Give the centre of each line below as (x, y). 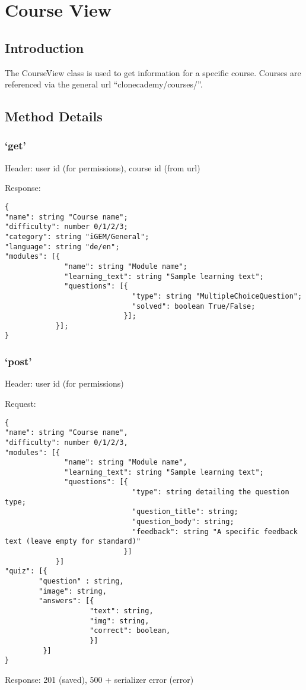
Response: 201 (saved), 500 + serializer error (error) (99, 679)
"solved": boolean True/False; (194, 306)
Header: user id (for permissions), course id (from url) (103, 167)
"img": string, (119, 621)
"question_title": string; (185, 512)
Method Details (54, 116)
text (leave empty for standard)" (73, 542)
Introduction (44, 47)
